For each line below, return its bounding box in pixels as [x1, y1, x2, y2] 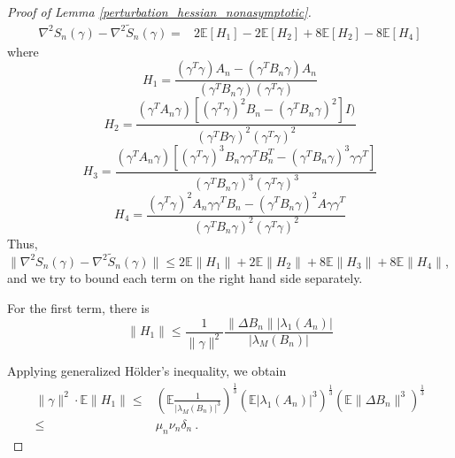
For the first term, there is [7, 298, 150, 317]
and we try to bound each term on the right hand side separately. [7, 269, 363, 287]
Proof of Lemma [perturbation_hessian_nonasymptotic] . [7, 3, 312, 20]
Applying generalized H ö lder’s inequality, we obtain [7, 361, 287, 379]
